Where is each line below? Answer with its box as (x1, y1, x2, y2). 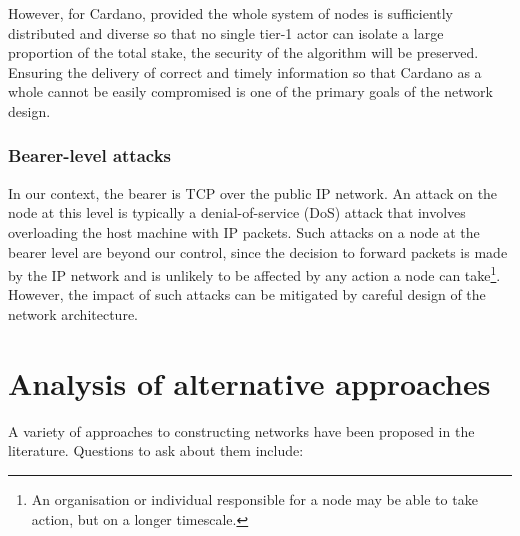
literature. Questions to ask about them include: (8, 440, 304, 461)
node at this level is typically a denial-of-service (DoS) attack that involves (8, 202, 466, 223)
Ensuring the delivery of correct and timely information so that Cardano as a (8, 61, 482, 82)
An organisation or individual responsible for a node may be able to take (31, 488, 478, 509)
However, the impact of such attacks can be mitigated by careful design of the (8, 284, 486, 305)
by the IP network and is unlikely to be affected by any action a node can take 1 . (8, 262, 501, 285)
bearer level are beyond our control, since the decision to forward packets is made (8, 241, 508, 262)
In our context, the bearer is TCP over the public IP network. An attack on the (8, 182, 498, 203)
